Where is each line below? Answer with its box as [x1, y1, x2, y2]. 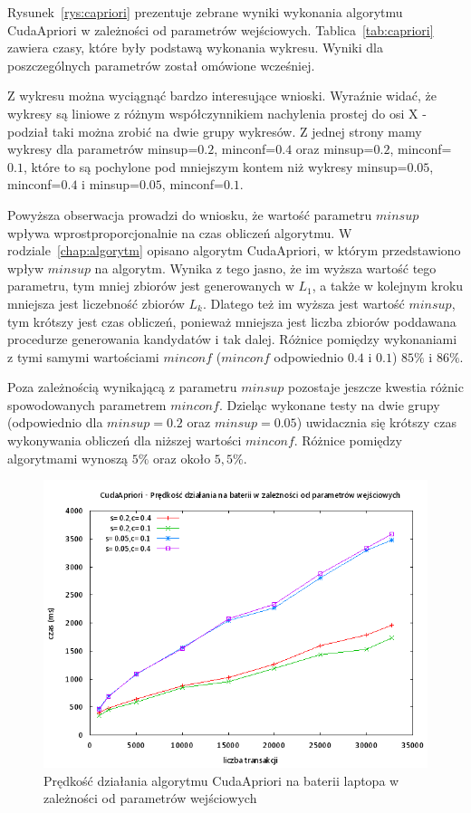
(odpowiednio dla [7, 413, 103, 432]
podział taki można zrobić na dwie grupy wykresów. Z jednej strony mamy [7, 121, 422, 140]
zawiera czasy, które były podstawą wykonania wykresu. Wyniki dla [7, 38, 383, 57]
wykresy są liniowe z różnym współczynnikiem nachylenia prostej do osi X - [7, 103, 427, 122]
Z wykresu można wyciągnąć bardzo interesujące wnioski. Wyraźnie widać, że [7, 86, 437, 105]
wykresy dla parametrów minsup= [7, 139, 198, 158]
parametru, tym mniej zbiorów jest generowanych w [7, 276, 294, 295]
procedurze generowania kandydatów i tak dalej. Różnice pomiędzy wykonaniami [7, 330, 457, 349]
